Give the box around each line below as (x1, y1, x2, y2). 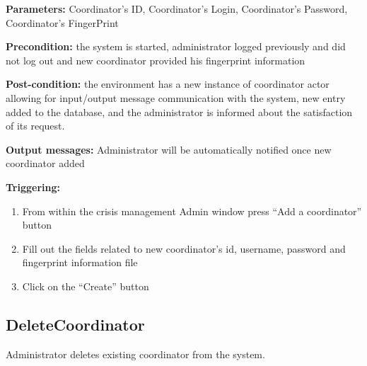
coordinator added (6, 156, 85, 171)
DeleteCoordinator (6, 313, 145, 335)
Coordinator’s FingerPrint (6, 15, 119, 30)
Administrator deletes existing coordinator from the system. (6, 346, 265, 361)
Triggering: (6, 179, 60, 194)
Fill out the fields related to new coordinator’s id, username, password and (22, 241, 346, 256)
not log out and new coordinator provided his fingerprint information (6, 52, 305, 67)
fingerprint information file (22, 255, 138, 270)
